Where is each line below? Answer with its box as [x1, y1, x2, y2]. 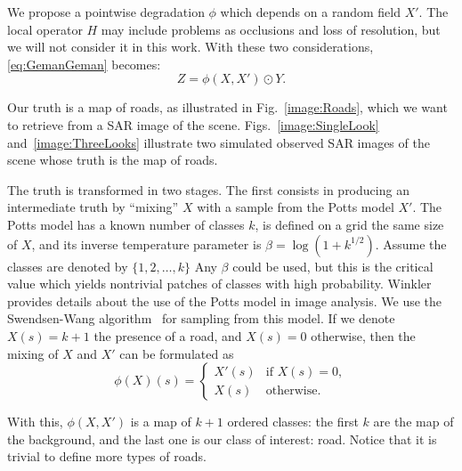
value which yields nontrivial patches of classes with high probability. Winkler [7, 274, 432, 293]
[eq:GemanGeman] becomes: [7, 54, 161, 73]
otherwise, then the [311, 326, 416, 345]
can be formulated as [119, 344, 234, 362]
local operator [7, 20, 83, 38]
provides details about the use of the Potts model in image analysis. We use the [7, 291, 442, 310]
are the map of [373, 412, 454, 431]
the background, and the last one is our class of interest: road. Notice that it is [7, 429, 437, 448]
